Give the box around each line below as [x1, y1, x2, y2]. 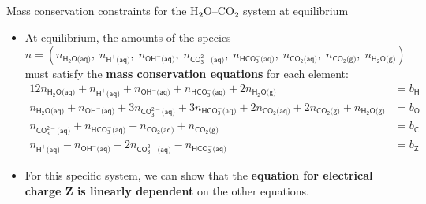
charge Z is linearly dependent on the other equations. [24, 182, 309, 198]
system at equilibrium [242, 2, 349, 18]
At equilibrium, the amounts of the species [24, 28, 231, 45]
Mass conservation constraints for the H [6, 2, 199, 18]
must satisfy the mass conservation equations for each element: [24, 65, 349, 82]
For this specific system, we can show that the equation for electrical [24, 166, 373, 183]
